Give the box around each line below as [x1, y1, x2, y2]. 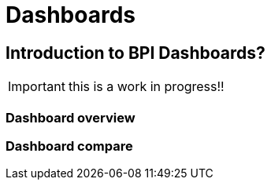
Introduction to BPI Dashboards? [6, 42, 265, 63]
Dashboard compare [6, 137, 133, 154]
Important [8, 78, 65, 95]
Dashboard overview [6, 109, 135, 126]
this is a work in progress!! [68, 78, 225, 95]
